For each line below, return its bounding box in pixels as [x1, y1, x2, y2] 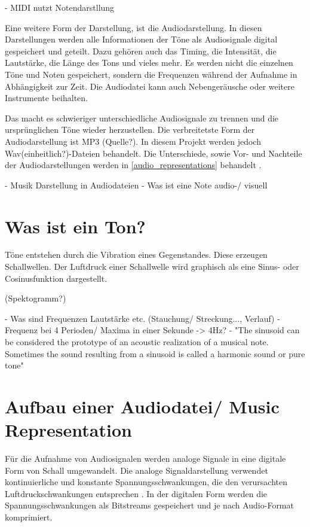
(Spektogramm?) [5, 292, 66, 304]
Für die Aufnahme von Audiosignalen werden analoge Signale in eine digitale [5, 452, 286, 465]
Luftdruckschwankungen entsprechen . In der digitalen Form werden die [5, 487, 268, 499]
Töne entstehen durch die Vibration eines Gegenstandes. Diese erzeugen [5, 248, 268, 261]
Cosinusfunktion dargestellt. [5, 272, 108, 284]
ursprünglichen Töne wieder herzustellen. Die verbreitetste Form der [5, 123, 255, 136]
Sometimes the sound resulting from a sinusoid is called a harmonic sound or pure [5, 347, 305, 360]
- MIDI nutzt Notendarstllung [5, 1, 115, 13]
